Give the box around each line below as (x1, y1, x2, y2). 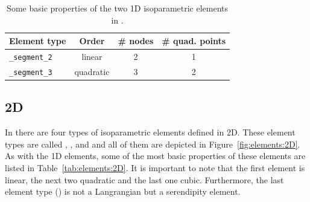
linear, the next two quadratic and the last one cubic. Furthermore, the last (5, 173, 284, 186)
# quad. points (162, 34, 226, 47)
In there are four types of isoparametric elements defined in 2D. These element (5, 126, 296, 138)
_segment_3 (9, 68, 52, 77)
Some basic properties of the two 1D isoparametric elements (7, 2, 229, 14)
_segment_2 (9, 53, 52, 62)
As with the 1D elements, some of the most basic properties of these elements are (5, 149, 306, 162)
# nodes (118, 34, 154, 47)
